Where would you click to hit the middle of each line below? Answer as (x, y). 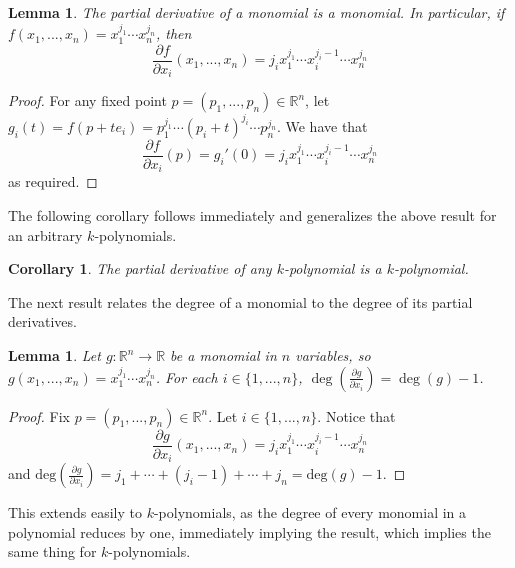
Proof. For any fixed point (87, 100)
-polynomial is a (332, 268)
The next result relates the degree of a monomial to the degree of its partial (240, 301)
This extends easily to (75, 512)
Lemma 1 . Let (54, 355)
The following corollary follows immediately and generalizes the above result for (252, 215)
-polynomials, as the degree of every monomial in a (310, 512)
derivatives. (42, 321)
